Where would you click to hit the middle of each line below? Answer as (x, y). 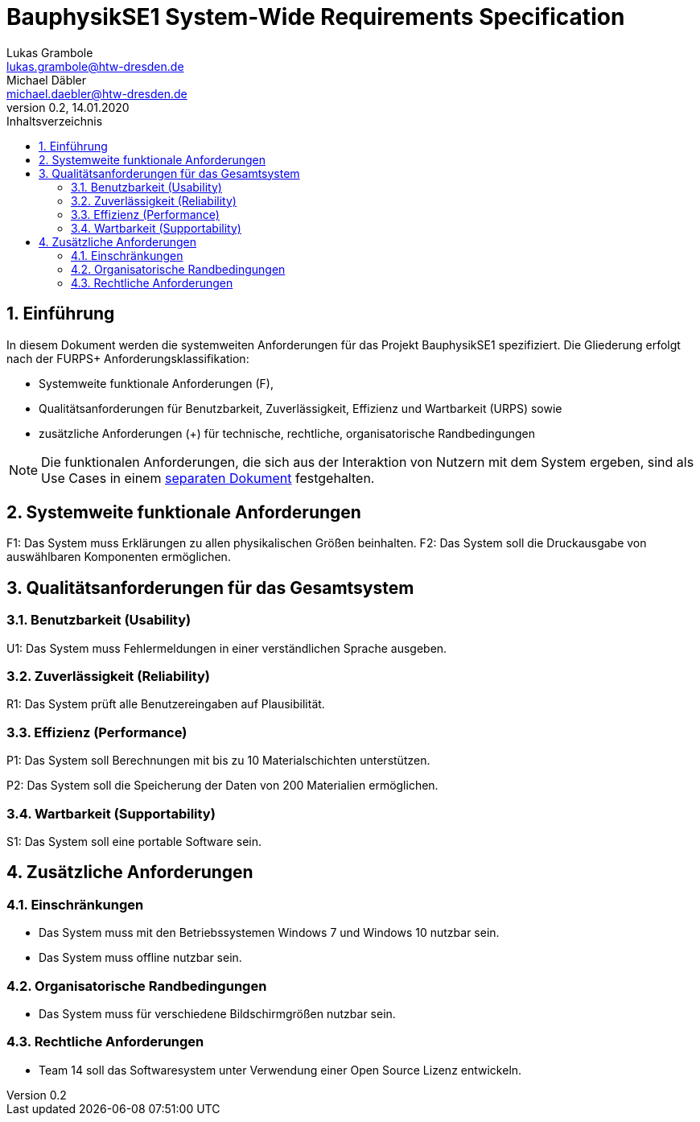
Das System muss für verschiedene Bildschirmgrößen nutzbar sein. (217, 1013)
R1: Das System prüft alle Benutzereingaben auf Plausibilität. (166, 704)
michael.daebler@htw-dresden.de (97, 93)
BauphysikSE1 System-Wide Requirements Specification (316, 17)
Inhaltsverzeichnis (55, 121)
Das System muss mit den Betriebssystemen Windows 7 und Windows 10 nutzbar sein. (269, 933)
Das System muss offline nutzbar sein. (140, 958)
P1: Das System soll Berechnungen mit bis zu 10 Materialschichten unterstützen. (218, 761)
